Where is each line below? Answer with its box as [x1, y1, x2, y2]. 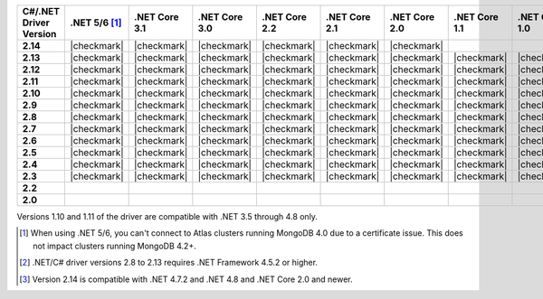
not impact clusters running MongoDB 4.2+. [33, 240, 196, 251]
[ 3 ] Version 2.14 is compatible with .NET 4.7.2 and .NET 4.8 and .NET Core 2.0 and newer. [19, 274, 353, 285]
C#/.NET [22, 5, 61, 17]
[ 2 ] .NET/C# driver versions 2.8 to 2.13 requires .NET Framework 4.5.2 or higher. [19, 257, 319, 268]
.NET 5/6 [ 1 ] [69, 16, 122, 29]
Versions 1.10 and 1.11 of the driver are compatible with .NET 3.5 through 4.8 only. [16, 211, 319, 221]
